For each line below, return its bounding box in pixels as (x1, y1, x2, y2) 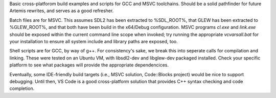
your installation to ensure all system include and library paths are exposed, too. (9, 38, 178, 44)
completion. (9, 85, 35, 91)
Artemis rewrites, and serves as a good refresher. (9, 8, 114, 14)
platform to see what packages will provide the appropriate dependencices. (9, 62, 169, 68)
